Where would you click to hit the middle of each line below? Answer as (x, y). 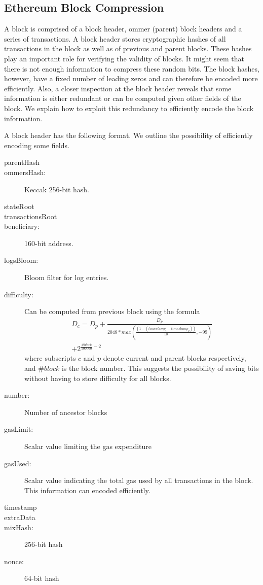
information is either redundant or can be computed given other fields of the (123, 98)
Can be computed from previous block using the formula (112, 311)
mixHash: (19, 527)
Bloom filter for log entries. (67, 277)
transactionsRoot (31, 216)
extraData (20, 517)
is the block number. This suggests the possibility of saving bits (160, 368)
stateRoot (19, 206)
